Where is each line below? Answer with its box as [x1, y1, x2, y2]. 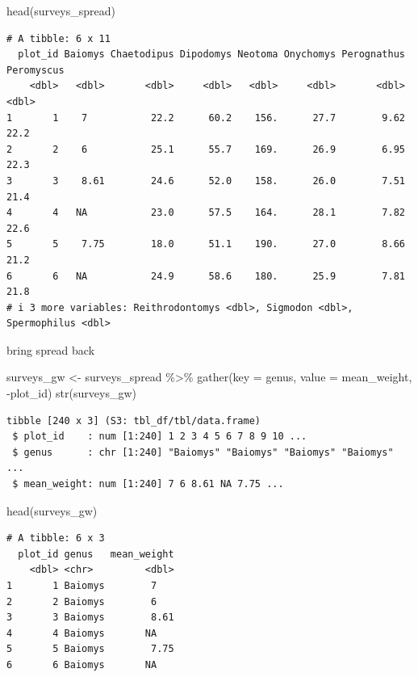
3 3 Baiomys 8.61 [6, 612, 174, 624]
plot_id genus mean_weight [18, 548, 174, 560]
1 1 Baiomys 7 [6, 580, 157, 591]
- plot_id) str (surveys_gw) [6, 385, 136, 402]
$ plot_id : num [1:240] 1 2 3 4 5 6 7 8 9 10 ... [12, 431, 307, 443]
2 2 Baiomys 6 [6, 595, 157, 608]
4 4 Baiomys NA [6, 627, 157, 639]
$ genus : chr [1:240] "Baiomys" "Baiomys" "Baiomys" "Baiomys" [12, 446, 394, 458]
